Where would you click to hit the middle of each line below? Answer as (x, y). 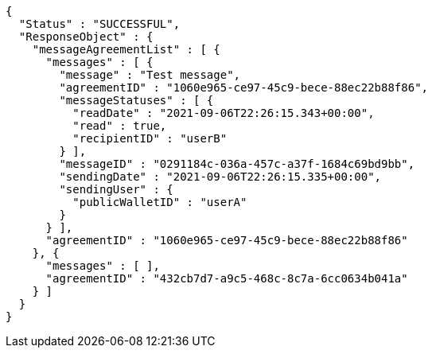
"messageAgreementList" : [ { (126, 49)
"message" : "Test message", (150, 75)
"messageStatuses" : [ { (136, 100)
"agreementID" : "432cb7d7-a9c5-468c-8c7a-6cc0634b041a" (227, 278)
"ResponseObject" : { (86, 37)
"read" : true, (120, 126)
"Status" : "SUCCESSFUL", (99, 24)
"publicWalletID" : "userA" (160, 202)
